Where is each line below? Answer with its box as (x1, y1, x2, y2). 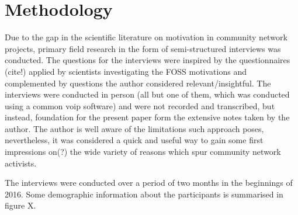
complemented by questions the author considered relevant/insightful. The (5, 77, 271, 89)
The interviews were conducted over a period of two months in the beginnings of (5, 176, 293, 189)
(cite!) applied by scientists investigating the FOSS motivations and (5, 65, 247, 77)
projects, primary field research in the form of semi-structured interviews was (5, 42, 281, 54)
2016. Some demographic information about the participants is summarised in (5, 188, 283, 200)
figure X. (5, 199, 36, 211)
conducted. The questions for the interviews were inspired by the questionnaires (5, 54, 290, 66)
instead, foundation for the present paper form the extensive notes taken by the (5, 111, 290, 123)
